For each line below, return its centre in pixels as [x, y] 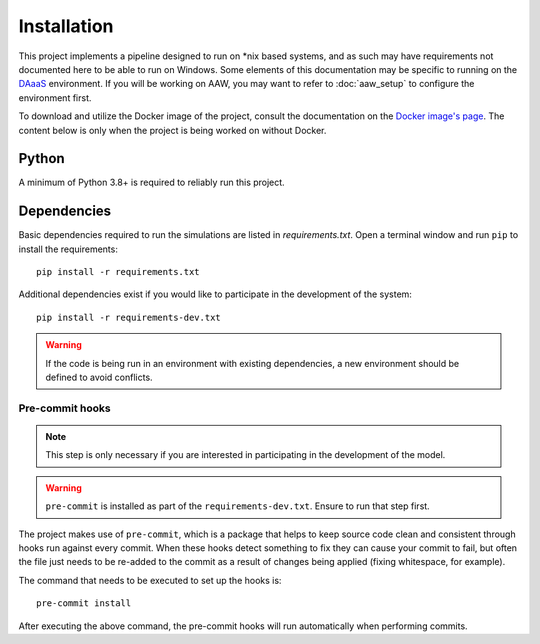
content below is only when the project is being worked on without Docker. [172, 130]
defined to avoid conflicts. [99, 377]
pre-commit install [84, 603]
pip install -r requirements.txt [118, 272]
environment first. [55, 97]
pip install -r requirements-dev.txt [129, 317]
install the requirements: [68, 249]
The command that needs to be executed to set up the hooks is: [150, 580]
